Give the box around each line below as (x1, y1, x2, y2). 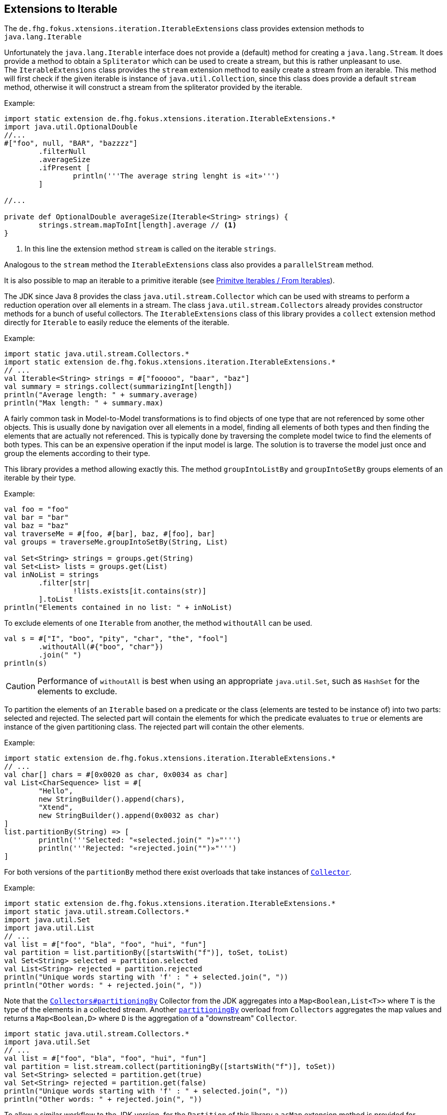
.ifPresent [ (38, 164, 90, 172)
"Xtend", (38, 803, 73, 812)
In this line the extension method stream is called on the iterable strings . (25, 244, 276, 254)
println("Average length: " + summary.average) (4, 391, 198, 399)
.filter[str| (38, 579, 90, 587)
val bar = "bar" (4, 513, 69, 522)
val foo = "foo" (4, 505, 69, 514)
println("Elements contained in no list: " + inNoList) (4, 603, 232, 612)
